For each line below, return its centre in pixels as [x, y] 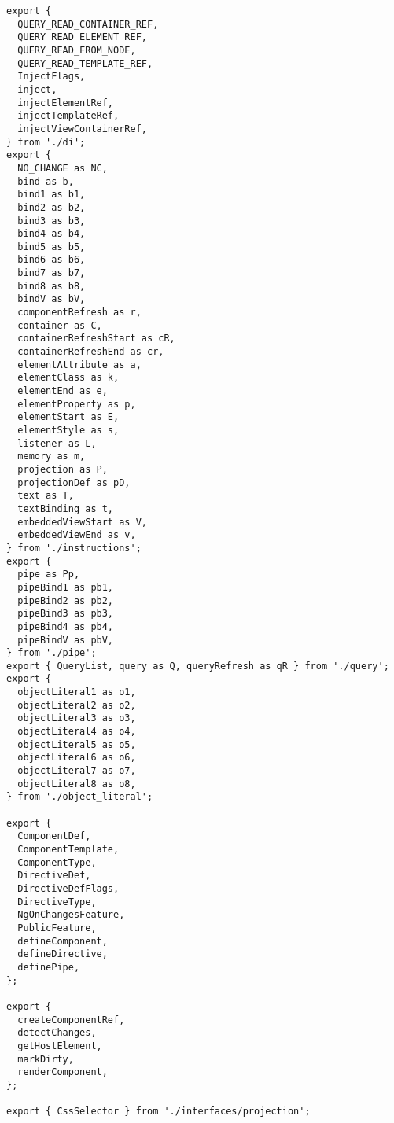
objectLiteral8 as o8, [77, 784]
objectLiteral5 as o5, [77, 744]
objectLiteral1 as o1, [77, 692]
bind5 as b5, [52, 247]
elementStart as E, [68, 417]
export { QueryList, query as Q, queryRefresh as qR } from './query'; [198, 666]
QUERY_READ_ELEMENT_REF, [82, 37]
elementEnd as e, [63, 391]
